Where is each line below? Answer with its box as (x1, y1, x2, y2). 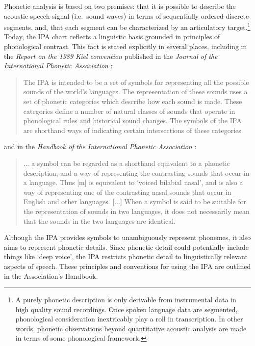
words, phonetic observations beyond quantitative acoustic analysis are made (15, 323, 247, 333)
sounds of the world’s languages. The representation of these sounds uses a (23, 86, 248, 97)
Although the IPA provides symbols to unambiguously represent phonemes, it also (4, 232, 251, 242)
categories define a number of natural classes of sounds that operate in (23, 106, 235, 116)
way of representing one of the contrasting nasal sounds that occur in (23, 186, 231, 197)
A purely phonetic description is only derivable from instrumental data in (15, 294, 236, 305)
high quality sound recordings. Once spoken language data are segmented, (15, 304, 238, 314)
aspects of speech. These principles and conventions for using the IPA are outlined (4, 261, 251, 271)
